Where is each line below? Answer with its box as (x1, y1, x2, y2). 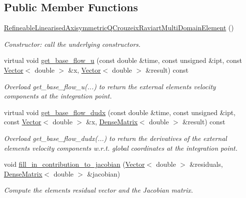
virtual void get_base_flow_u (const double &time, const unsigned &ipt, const (4, 55, 242, 65)
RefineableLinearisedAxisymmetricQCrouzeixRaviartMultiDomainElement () (4, 22, 234, 33)
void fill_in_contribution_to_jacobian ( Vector (4, 159, 145, 169)
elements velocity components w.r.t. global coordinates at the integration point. (4, 142, 238, 153)
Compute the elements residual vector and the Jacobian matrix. (4, 185, 193, 195)
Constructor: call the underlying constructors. (4, 39, 141, 49)
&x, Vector (68, 64, 101, 75)
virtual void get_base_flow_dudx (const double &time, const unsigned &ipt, (4, 107, 236, 117)
